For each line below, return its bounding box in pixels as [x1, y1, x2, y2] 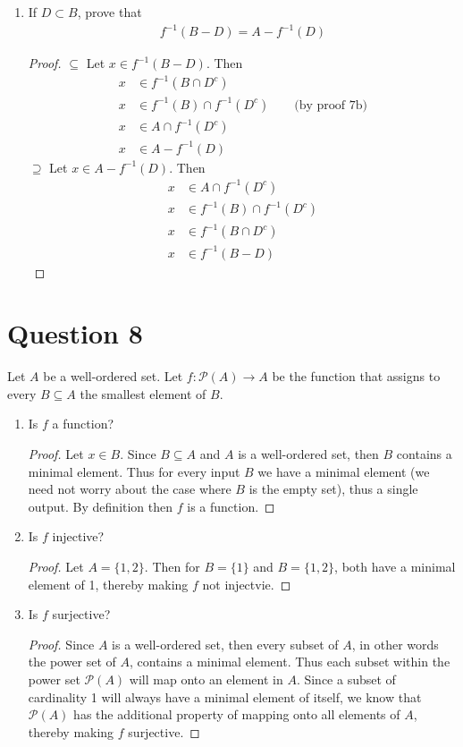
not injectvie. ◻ [202, 574, 291, 593]
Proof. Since [28, 634, 95, 653]
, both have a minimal [334, 557, 456, 576]
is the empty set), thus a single [248, 480, 418, 498]
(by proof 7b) [294, 98, 367, 112]
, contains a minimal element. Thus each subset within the [130, 652, 450, 671]
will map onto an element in [129, 670, 283, 688]
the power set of [28, 652, 116, 671]
